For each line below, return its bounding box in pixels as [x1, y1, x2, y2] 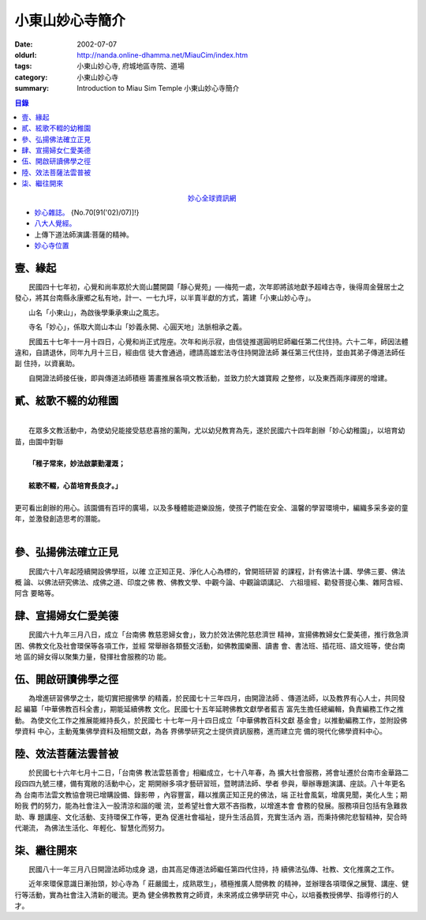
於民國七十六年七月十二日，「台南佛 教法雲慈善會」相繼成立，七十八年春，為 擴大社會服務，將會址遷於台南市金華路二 [28, 768, 409, 777]
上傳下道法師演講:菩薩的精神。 [34, 230, 134, 239]
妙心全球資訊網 [188, 193, 237, 203]
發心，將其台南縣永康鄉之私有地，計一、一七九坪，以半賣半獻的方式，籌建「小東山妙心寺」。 [14, 293, 316, 303]
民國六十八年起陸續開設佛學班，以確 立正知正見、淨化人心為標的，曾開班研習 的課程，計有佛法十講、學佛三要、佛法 [28, 567, 405, 576]
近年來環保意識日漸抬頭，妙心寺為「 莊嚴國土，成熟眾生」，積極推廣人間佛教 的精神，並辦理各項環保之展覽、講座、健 [28, 879, 409, 888]
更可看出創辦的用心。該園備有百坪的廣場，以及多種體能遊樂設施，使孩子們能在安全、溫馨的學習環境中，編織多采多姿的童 [14, 503, 409, 512]
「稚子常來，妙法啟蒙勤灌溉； [28, 458, 125, 469]
